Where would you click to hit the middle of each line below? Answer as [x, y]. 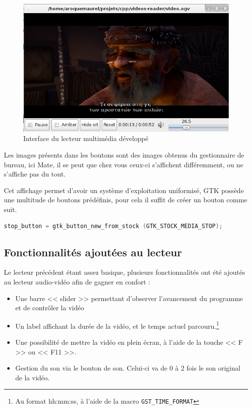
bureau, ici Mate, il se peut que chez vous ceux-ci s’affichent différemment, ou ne [124, 164]
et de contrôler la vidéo [50, 308]
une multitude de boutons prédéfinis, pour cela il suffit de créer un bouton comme [126, 200]
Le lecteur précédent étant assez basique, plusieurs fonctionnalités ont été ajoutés [125, 272]
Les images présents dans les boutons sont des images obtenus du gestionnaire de [124, 155]
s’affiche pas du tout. [35, 174]
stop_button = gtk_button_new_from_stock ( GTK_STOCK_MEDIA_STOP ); [113, 226]
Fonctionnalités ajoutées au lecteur [93, 252]
